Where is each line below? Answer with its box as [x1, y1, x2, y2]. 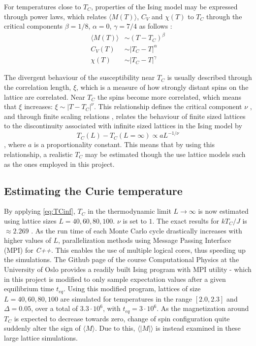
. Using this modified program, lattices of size [64, 283, 201, 294]
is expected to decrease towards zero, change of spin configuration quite [14, 313, 230, 323]
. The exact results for [152, 216, 220, 226]
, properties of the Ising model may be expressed [91, 1, 238, 11]
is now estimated [198, 206, 249, 216]
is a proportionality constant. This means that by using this [34, 139, 215, 150]
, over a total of [31, 303, 78, 313]
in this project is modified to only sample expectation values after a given [4, 273, 226, 284]
